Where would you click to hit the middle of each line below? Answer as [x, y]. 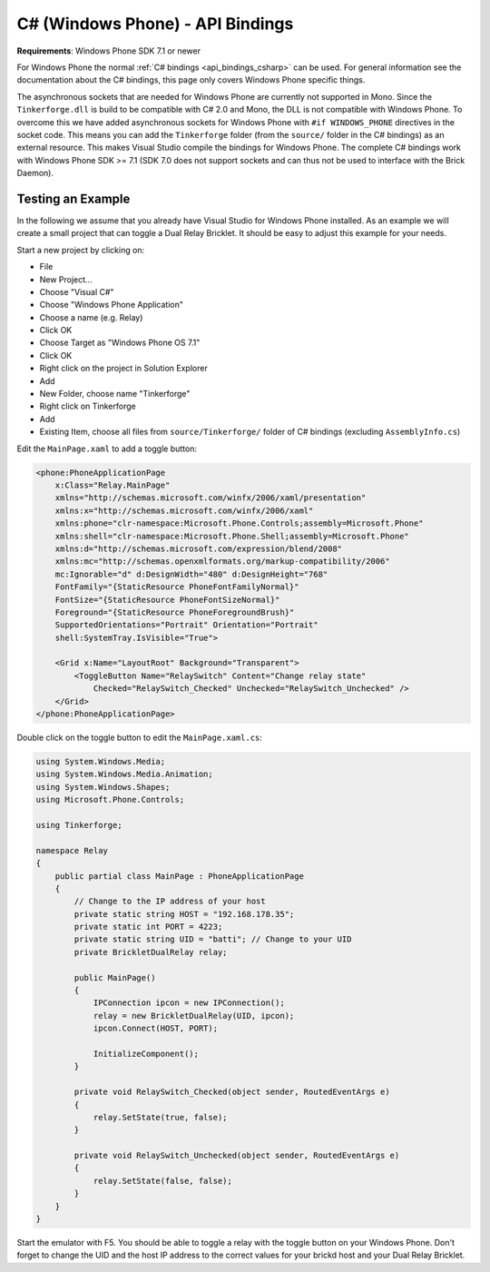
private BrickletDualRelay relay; [151, 952]
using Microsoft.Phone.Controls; [110, 800]
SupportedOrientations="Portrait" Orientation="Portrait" [186, 625]
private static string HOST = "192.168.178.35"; [184, 914]
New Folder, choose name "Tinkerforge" [115, 394]
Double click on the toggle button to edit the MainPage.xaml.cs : [140, 737]
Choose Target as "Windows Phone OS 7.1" [120, 343]
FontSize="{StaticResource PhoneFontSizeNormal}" [167, 600]
